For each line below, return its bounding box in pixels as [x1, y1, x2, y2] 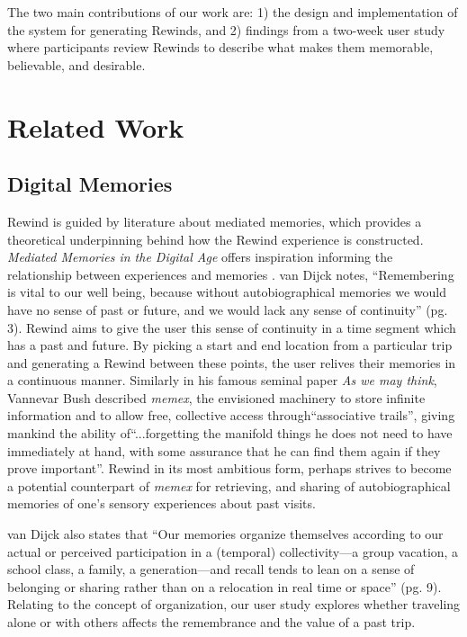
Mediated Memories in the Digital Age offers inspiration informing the [7, 247, 393, 266]
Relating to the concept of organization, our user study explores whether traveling [7, 595, 461, 614]
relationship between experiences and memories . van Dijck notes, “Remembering [7, 265, 454, 283]
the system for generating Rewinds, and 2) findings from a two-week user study [7, 20, 445, 39]
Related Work [7, 108, 184, 145]
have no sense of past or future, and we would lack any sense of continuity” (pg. [7, 300, 448, 318]
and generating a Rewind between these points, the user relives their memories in [7, 353, 456, 372]
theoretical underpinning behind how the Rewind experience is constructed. [7, 229, 424, 248]
